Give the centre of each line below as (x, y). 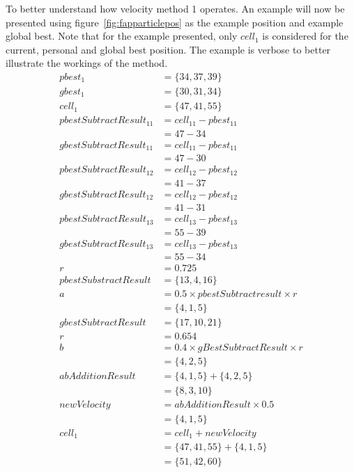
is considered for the (305, 36)
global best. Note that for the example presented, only (122, 36)
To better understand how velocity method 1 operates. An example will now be (175, 8)
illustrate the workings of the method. (87, 63)
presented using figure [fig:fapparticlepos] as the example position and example (175, 22)
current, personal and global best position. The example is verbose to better (168, 49)
